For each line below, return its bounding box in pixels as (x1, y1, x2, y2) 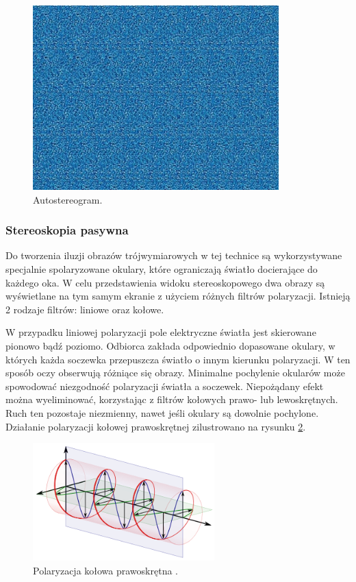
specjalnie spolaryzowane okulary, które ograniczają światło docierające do (5, 261, 318, 276)
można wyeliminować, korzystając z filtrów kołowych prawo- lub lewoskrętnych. (5, 392, 338, 407)
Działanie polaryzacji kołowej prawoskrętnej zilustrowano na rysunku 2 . (5, 419, 306, 433)
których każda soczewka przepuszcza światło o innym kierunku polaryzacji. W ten (5, 352, 351, 366)
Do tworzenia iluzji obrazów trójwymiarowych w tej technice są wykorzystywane (5, 248, 342, 263)
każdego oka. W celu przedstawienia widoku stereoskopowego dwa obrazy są (5, 275, 325, 289)
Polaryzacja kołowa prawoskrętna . (33, 563, 178, 577)
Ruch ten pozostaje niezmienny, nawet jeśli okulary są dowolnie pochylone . (5, 405, 319, 420)
